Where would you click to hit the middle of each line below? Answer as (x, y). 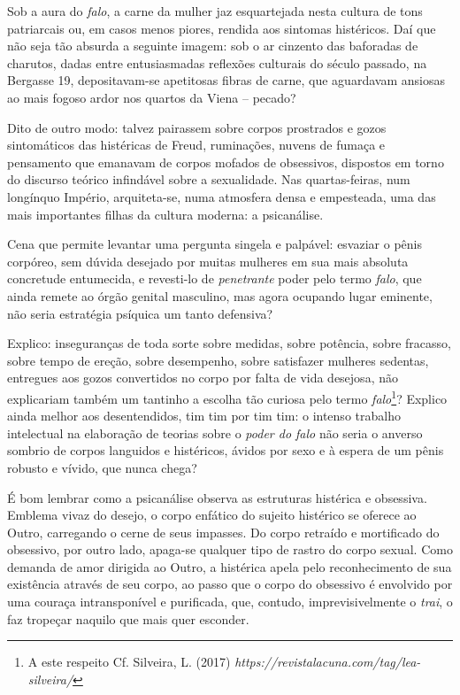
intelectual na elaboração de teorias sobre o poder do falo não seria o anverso (215, 432)
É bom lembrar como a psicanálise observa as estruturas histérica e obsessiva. (217, 497)
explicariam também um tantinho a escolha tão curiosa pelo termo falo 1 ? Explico (227, 397)
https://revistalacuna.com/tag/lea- (328, 662)
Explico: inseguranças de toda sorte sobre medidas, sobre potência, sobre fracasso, (229, 343)
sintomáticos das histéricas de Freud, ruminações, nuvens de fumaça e (196, 145)
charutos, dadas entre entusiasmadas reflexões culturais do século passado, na (217, 62)
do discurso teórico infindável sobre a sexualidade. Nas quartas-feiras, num (209, 179)
